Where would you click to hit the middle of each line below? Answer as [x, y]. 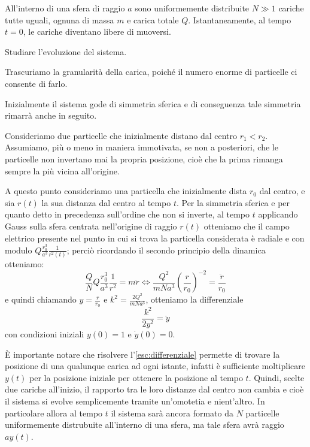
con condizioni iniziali [45, 334]
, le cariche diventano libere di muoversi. [97, 31]
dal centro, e [282, 191]
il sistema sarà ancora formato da [172, 413]
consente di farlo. [36, 83]
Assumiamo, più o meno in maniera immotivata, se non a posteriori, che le [142, 147]
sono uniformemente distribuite [192, 8]
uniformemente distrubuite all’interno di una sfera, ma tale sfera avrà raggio [145, 425]
